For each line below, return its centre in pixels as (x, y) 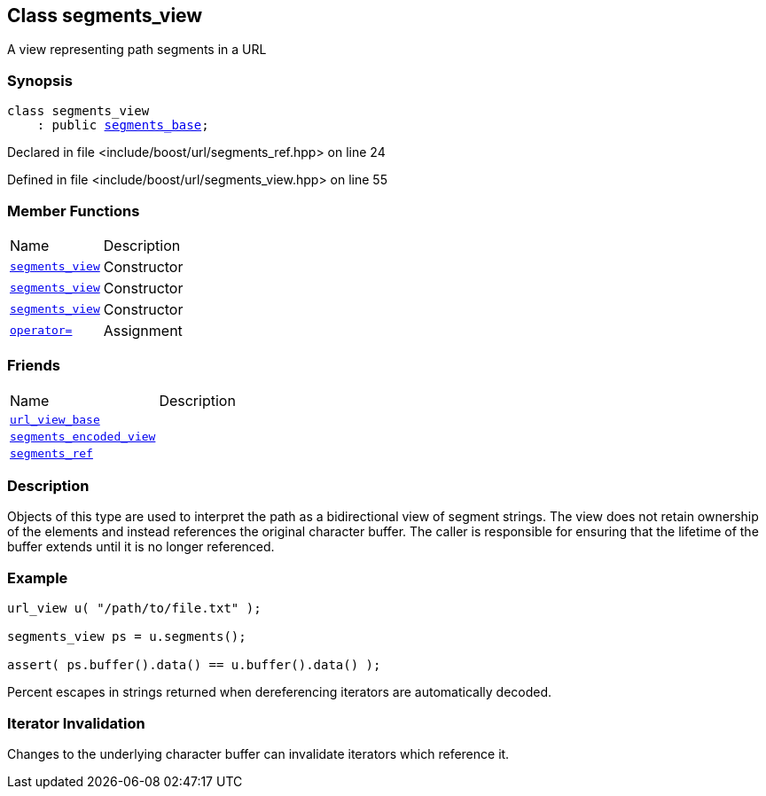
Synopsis (40, 80)
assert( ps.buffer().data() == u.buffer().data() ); (194, 665)
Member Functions (74, 211)
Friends (34, 366)
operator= (41, 331)
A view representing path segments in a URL (137, 50)
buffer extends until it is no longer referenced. (141, 547)
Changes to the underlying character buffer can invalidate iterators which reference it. (258, 753)
